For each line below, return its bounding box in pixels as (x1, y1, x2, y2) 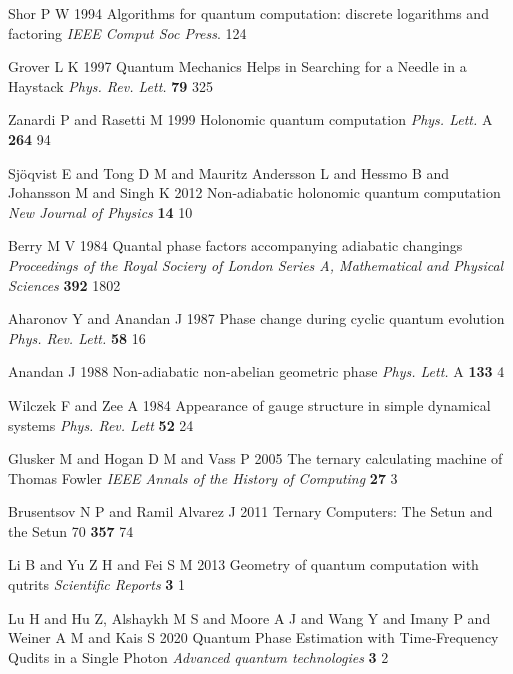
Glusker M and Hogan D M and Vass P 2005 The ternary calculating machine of (8, 448, 503, 469)
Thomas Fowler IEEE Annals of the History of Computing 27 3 (8, 467, 398, 488)
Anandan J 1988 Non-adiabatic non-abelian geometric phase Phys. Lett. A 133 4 (8, 361, 505, 382)
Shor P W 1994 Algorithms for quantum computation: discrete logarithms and (8, 3, 489, 23)
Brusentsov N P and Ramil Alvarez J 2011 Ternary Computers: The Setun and (8, 501, 493, 522)
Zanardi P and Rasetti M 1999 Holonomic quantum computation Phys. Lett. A (8, 109, 493, 130)
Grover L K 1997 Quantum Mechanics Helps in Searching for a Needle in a (8, 56, 467, 77)
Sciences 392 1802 (8, 274, 121, 295)
